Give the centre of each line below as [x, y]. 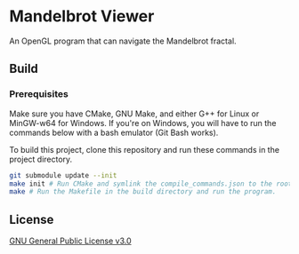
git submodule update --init [63, 175]
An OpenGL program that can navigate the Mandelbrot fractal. [123, 41]
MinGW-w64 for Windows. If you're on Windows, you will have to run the [143, 123]
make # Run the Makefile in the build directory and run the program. [143, 192]
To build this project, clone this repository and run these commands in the [145, 149]
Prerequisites [39, 94]
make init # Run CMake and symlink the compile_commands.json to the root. [153, 184]
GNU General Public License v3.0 [70, 241]
